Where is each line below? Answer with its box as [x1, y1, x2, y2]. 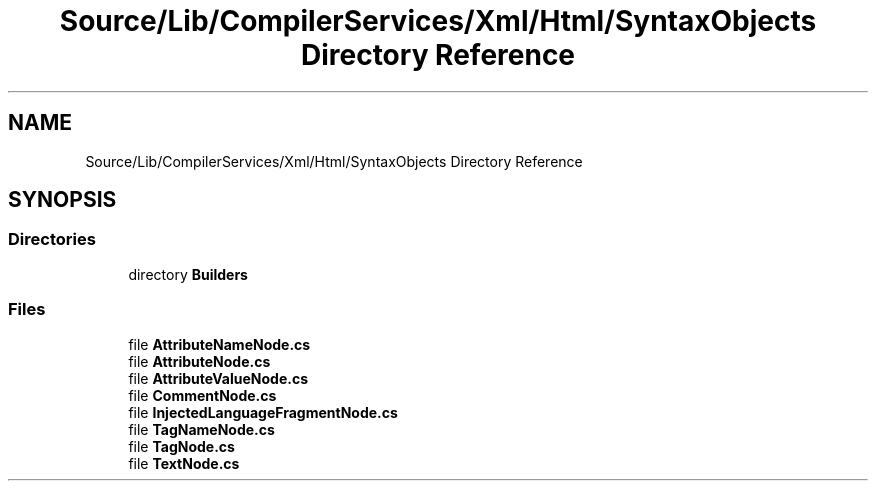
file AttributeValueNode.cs [128, 369, 308, 387]
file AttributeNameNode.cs [128, 335, 311, 353]
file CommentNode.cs [128, 386, 277, 404]
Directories [8, 229, 96, 250]
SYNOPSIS [8, 187, 117, 213]
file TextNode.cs [128, 454, 240, 472]
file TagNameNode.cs [128, 420, 275, 438]
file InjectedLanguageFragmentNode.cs [128, 403, 398, 421]
